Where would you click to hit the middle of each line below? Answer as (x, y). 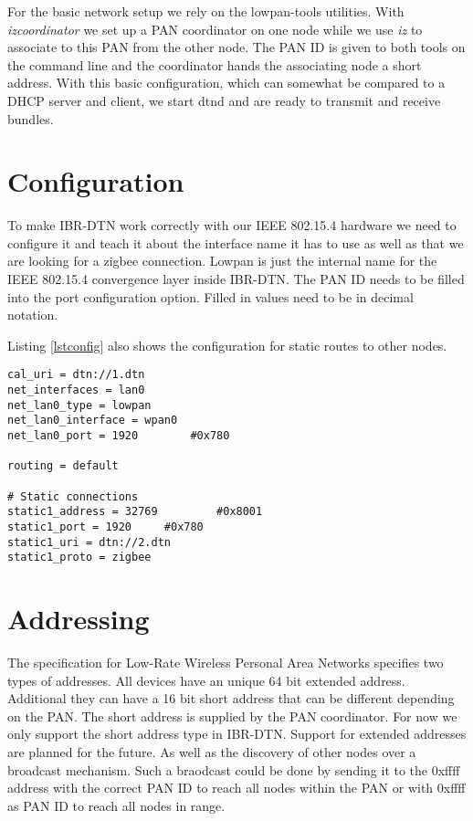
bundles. (31, 118)
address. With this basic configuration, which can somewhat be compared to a (226, 83)
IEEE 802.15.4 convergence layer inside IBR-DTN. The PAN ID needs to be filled (236, 279)
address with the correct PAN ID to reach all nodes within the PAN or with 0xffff (236, 788)
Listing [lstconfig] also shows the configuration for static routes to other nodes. (227, 345)
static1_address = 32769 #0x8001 (135, 512)
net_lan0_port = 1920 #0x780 (119, 436)
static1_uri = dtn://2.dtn (89, 542)
